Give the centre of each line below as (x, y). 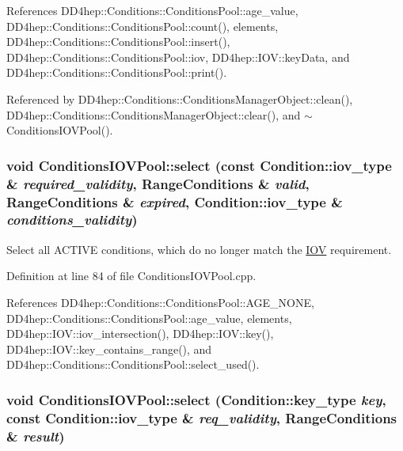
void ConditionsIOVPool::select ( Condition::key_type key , (196, 399)
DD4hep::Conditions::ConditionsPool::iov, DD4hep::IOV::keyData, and (178, 57)
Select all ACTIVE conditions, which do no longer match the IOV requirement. (199, 249)
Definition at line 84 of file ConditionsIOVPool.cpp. (131, 276)
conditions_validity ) (72, 220)
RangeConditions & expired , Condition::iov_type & (175, 201)
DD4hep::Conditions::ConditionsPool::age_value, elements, (149, 318)
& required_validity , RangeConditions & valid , (158, 183)
